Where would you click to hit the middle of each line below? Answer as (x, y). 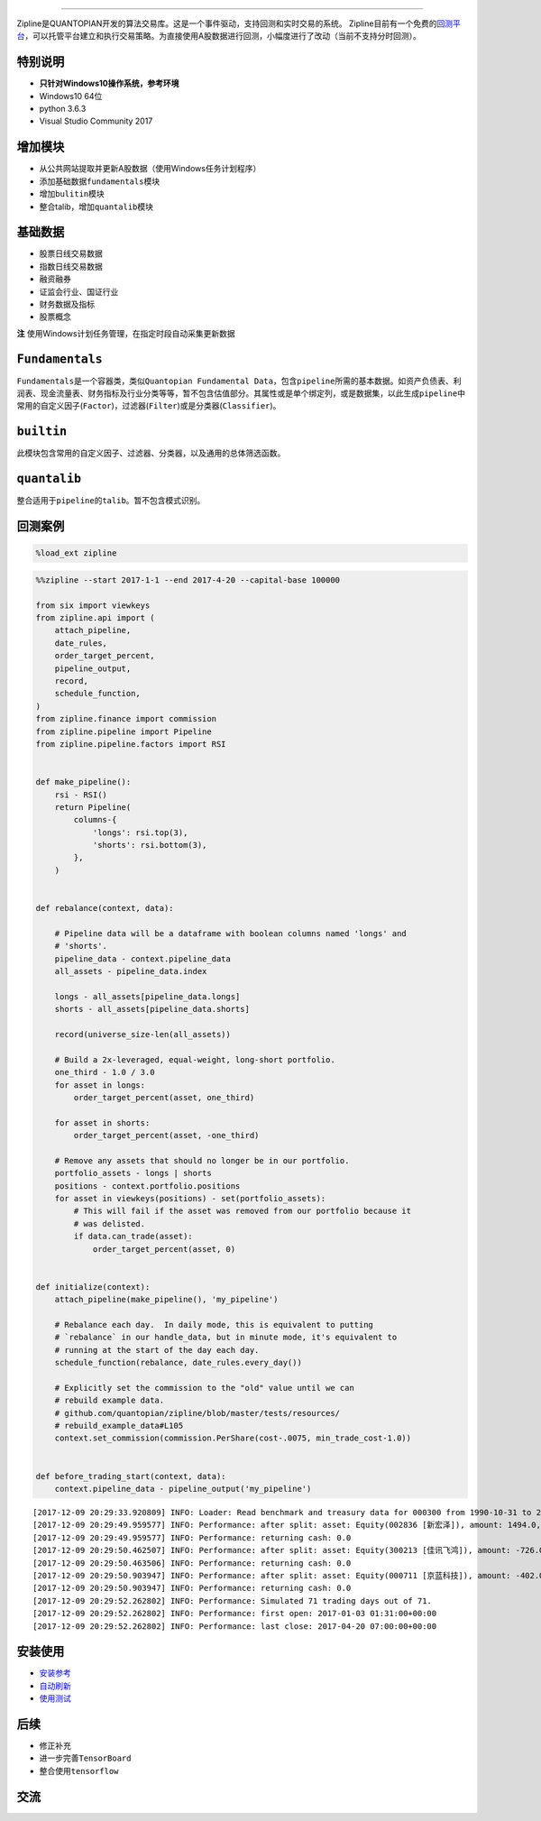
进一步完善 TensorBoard (85, 1758)
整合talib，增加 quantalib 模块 (96, 207)
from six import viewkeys (93, 605)
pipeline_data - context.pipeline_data (143, 959)
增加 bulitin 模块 (72, 194)
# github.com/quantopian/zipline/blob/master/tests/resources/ (197, 1413)
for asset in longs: (100, 1085)
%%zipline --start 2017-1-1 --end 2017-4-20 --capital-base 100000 (188, 580)
